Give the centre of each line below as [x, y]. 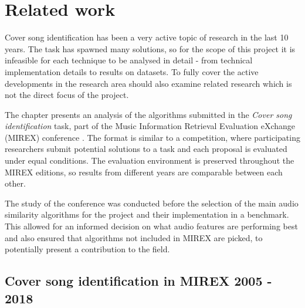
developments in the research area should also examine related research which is [148, 83]
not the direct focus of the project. [67, 95]
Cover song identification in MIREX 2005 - [138, 281]
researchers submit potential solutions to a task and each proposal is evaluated [146, 149]
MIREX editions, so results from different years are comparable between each [144, 172]
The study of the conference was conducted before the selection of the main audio [152, 203]
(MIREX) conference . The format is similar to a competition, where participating [152, 137]
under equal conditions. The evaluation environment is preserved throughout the [150, 160]
